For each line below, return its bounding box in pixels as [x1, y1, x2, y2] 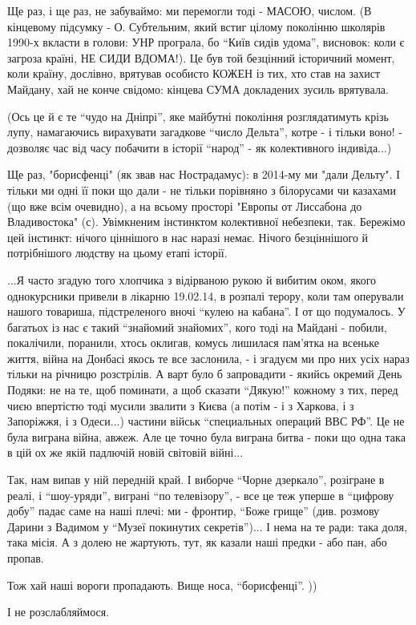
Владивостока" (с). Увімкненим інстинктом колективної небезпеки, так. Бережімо [7, 213, 406, 230]
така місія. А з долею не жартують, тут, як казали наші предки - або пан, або [7, 534, 387, 550]
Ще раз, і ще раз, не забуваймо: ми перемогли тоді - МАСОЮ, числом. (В [7, 2, 372, 18]
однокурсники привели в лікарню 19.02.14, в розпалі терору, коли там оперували [7, 287, 404, 304]
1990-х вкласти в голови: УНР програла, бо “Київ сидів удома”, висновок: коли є [7, 34, 405, 50]
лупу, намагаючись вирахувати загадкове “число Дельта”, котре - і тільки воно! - [7, 123, 402, 140]
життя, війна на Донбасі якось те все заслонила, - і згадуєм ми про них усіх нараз [7, 349, 410, 366]
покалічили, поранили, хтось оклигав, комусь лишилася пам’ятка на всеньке [7, 334, 379, 351]
